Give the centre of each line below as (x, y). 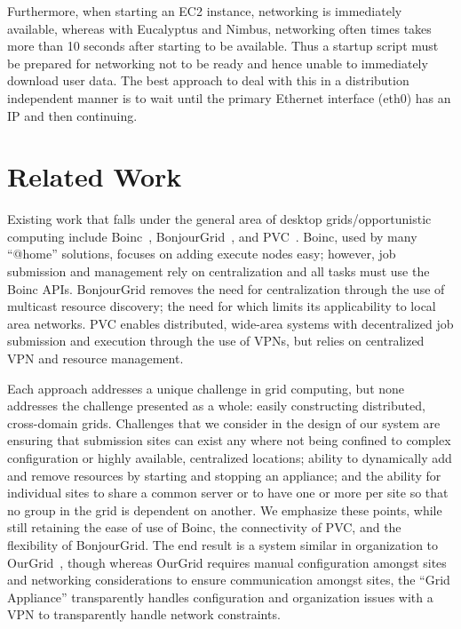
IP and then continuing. (72, 115)
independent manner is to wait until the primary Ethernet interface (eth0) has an (229, 97)
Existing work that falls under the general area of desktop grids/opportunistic (219, 219)
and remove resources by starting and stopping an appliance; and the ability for (224, 475)
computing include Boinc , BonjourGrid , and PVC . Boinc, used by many (212, 236)
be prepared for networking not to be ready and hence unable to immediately (218, 63)
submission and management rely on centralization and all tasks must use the (219, 271)
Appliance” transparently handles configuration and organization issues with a (220, 597)
